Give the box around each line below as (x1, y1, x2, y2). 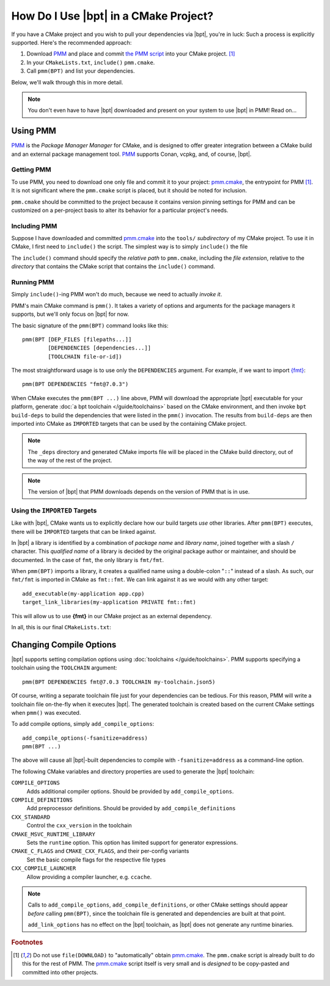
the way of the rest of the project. (28, 457, 112, 464)
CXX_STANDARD (11, 813, 51, 820)
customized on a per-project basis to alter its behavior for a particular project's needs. (11, 206, 229, 214)
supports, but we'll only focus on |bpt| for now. (11, 310, 130, 318)
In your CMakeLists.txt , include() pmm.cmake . (26, 59, 155, 66)
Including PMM (11, 222, 57, 230)
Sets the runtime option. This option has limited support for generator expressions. (26, 839, 238, 846)
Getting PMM (11, 166, 51, 174)
